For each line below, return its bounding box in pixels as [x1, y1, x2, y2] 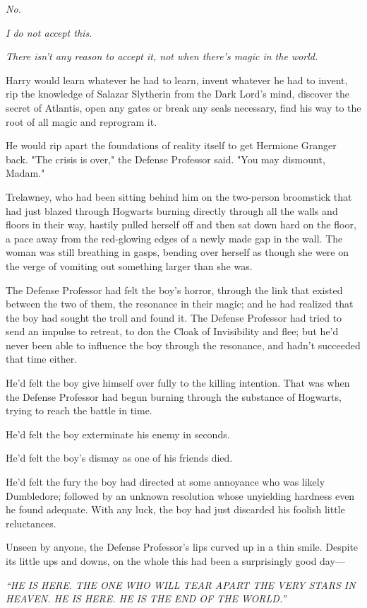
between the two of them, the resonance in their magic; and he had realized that [6, 296, 354, 311]
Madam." [6, 165, 45, 180]
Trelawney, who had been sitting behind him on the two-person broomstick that [6, 189, 352, 204]
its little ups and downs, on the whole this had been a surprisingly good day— [6, 554, 345, 568]
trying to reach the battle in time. [6, 403, 152, 418]
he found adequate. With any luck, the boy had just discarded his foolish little [6, 502, 345, 517]
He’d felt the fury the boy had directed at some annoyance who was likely [6, 474, 325, 489]
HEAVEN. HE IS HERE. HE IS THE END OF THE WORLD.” [6, 591, 287, 606]
